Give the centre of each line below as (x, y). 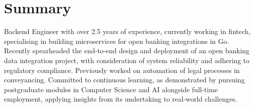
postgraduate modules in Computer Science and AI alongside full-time (111, 89)
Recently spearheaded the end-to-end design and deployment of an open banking (127, 51)
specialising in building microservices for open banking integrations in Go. (117, 41)
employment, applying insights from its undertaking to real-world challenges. (121, 99)
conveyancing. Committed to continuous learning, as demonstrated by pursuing (125, 80)
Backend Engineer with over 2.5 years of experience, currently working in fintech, (127, 31)
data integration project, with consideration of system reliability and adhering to (127, 60)
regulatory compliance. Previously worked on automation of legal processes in (122, 70)
